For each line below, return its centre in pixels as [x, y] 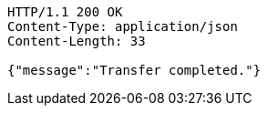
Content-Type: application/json [123, 26]
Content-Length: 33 [77, 41]
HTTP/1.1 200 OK [65, 12]
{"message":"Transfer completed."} [134, 70]
